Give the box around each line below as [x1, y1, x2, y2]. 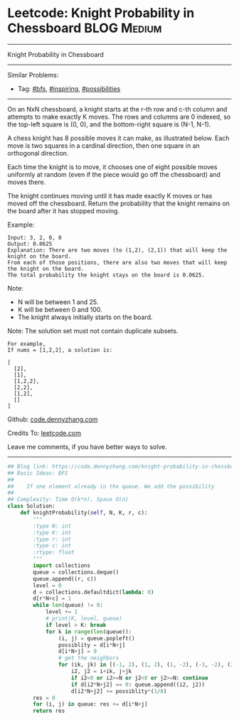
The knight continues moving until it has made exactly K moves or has [7, 191, 213, 200]
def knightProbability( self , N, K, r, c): [20, 510, 148, 517]
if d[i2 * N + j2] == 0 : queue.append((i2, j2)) [70, 681, 205, 688]
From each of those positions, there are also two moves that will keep [7, 259, 228, 266]
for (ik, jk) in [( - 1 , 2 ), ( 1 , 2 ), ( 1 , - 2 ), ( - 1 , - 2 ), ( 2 [58, 661, 234, 669]
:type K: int [33, 529, 72, 536]
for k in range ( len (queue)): [45, 628, 132, 635]
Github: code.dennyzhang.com [7, 414, 98, 424]
